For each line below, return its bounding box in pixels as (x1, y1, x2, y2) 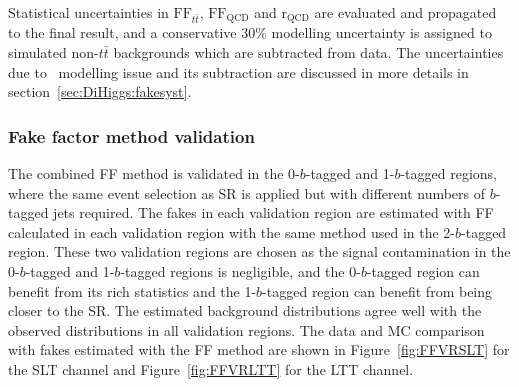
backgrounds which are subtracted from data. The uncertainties (113, 42, 504, 63)
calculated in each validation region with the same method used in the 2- (8, 221, 456, 242)
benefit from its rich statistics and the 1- (8, 280, 257, 301)
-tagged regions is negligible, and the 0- (120, 261, 361, 282)
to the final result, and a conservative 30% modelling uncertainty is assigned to (8, 22, 492, 43)
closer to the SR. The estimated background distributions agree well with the (8, 300, 482, 321)
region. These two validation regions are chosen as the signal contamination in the (8, 241, 511, 262)
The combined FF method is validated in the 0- (8, 163, 300, 184)
